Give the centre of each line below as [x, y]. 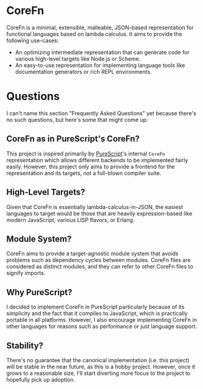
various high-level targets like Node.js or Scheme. [78, 59]
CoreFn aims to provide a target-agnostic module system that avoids [92, 254]
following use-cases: [33, 40]
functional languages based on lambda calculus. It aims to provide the [94, 34]
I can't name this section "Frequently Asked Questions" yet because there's [101, 113]
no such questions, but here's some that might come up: [77, 120]
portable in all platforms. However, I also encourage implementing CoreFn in [101, 320]
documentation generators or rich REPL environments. [84, 71]
